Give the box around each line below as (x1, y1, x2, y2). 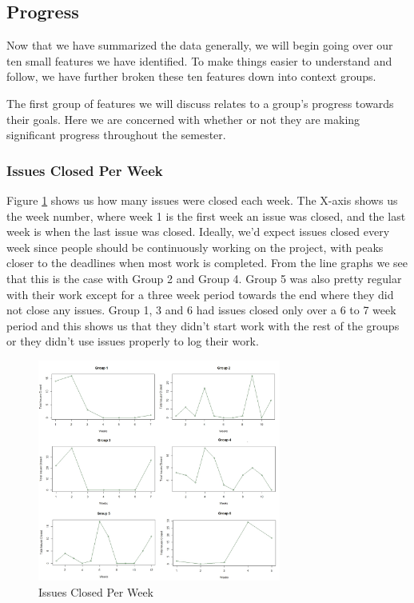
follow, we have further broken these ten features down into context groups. (6, 68, 376, 85)
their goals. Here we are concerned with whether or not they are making (6, 110, 360, 127)
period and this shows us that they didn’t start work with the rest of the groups (6, 317, 400, 333)
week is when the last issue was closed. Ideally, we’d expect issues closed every (6, 223, 390, 240)
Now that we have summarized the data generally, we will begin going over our (6, 37, 393, 54)
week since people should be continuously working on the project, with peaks (6, 238, 384, 255)
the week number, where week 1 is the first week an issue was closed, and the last (6, 207, 406, 224)
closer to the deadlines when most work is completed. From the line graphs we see (6, 254, 408, 271)
